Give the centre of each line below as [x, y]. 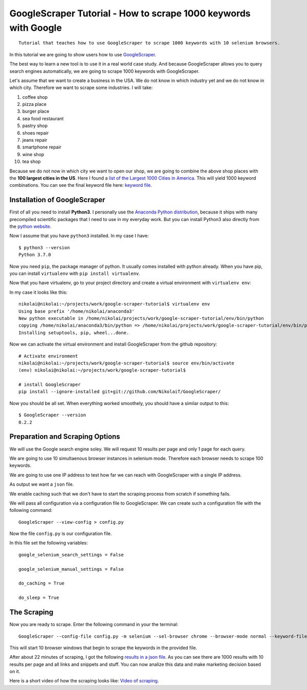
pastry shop [35, 126]
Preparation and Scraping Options [65, 437]
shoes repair [35, 133]
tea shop [31, 162]
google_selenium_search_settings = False [71, 555]
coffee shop [35, 97]
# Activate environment [48, 356]
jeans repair [35, 140]
